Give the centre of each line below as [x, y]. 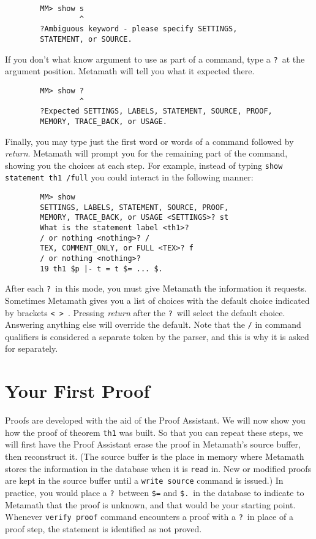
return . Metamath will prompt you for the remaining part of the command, [146, 153]
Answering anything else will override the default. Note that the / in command [153, 324]
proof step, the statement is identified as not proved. [103, 528]
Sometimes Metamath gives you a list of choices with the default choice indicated [157, 300]
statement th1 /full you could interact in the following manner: [129, 177]
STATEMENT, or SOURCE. [86, 39]
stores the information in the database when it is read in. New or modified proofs [158, 468]
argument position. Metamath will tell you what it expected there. [130, 71]
